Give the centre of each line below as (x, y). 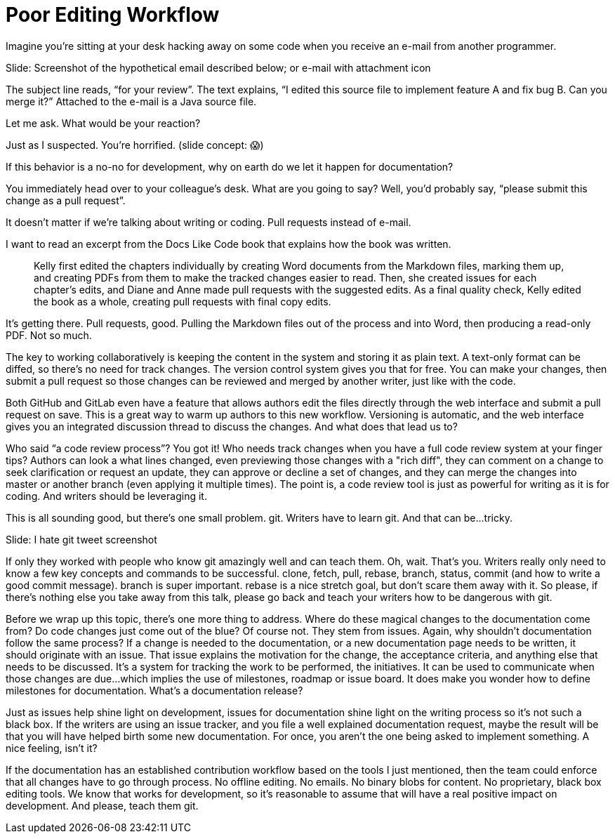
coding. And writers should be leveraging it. (106, 496)
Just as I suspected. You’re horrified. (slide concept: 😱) (135, 145)
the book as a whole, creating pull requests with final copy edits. (183, 301)
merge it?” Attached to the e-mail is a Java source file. (131, 101)
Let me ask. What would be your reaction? (103, 123)
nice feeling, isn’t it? (52, 748)
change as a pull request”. (66, 200)
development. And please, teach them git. (102, 805)
